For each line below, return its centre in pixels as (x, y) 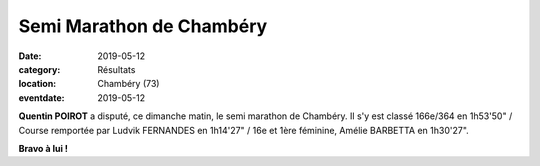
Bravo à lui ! (43, 148)
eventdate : (41, 97)
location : (37, 84)
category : (39, 69)
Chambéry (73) (128, 84)
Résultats (116, 69)
